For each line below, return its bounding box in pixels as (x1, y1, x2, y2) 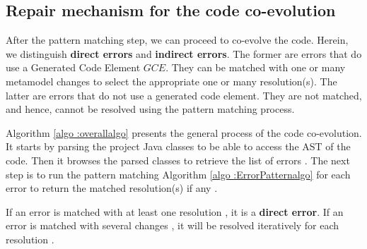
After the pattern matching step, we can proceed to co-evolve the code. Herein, (6, 32, 349, 47)
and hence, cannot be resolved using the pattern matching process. (6, 102, 295, 116)
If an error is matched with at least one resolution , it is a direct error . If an (6, 204, 344, 219)
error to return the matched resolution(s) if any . (6, 181, 218, 195)
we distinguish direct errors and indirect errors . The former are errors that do (6, 46, 362, 61)
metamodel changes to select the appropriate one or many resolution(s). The (6, 73, 337, 88)
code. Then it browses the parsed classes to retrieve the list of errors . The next (6, 152, 350, 167)
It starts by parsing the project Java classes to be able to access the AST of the (6, 139, 351, 154)
